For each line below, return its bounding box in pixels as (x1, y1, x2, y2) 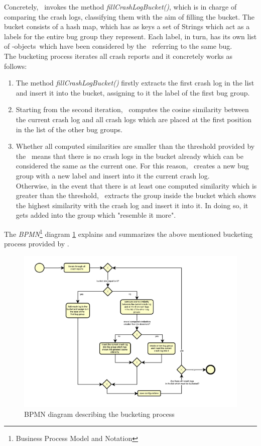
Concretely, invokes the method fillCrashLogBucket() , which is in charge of (4, 2, 237, 12)
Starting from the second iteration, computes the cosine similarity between (16, 104, 249, 115)
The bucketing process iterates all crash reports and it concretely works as (4, 50, 232, 61)
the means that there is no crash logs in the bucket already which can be (16, 150, 243, 161)
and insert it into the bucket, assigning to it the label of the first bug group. (16, 87, 250, 98)
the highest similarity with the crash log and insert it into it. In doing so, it (16, 200, 248, 210)
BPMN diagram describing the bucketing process (24, 408, 175, 419)
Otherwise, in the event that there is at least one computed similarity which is (16, 180, 257, 191)
